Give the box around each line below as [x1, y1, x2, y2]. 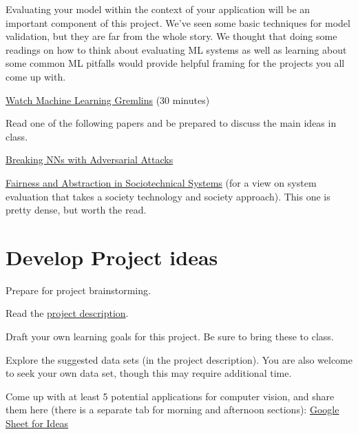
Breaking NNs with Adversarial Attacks [6, 152, 173, 167]
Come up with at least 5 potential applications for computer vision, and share [6, 389, 335, 403]
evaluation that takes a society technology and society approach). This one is [6, 189, 330, 203]
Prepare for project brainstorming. [6, 282, 151, 297]
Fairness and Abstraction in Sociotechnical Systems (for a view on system [6, 175, 317, 189]
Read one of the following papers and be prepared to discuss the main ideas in [6, 116, 337, 130]
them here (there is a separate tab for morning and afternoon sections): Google [6, 402, 339, 417]
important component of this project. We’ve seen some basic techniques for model [6, 15, 350, 30]
